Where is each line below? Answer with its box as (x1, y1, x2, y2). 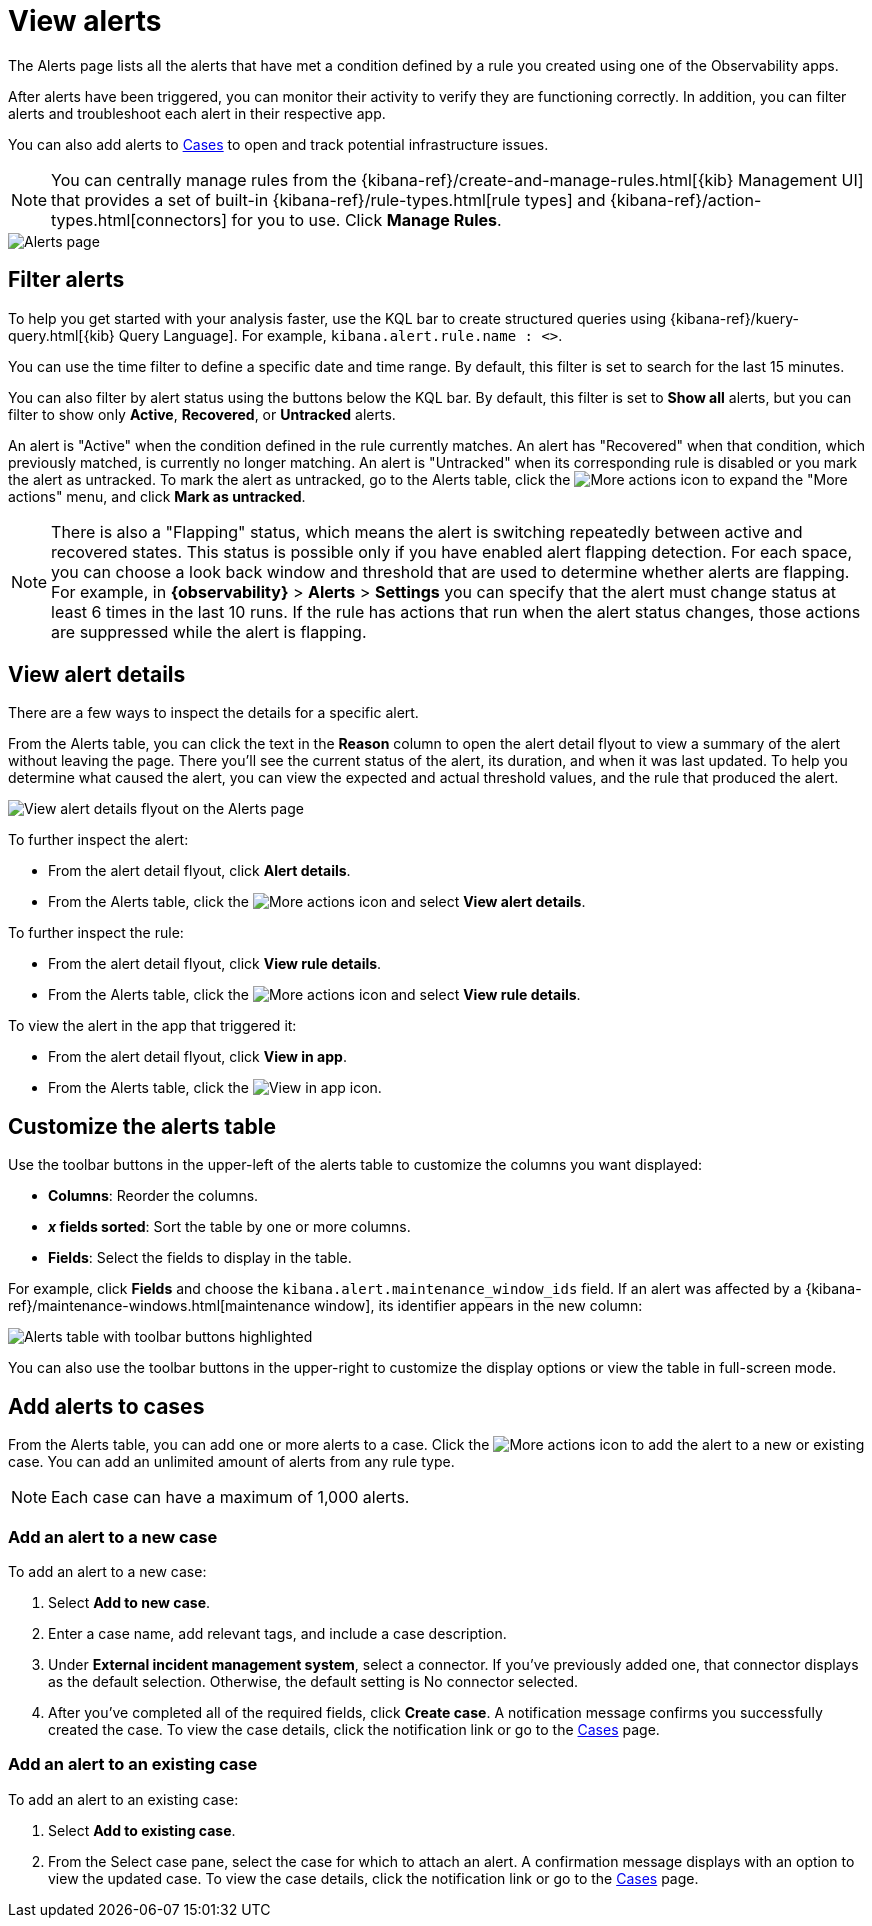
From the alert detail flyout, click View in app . (48, 1048, 347, 1066)
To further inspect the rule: (8, 924, 184, 942)
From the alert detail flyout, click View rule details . (48, 955, 382, 973)
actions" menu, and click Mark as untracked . (8, 487, 306, 505)
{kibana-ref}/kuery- (670, 309, 800, 327)
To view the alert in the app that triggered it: (8, 1017, 297, 1035)
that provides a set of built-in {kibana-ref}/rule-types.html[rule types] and (51, 189, 606, 210)
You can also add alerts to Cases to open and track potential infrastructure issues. (8, 135, 549, 153)
